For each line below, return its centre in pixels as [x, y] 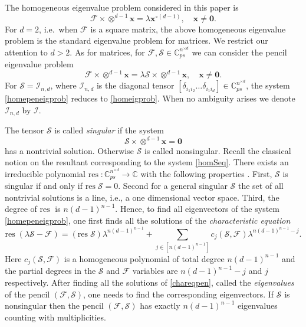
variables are [155, 271]
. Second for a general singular [173, 186]
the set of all [261, 186]
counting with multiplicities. [55, 317]
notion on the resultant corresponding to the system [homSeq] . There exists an [147, 162]
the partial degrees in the [50, 271]
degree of [21, 209]
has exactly [160, 305]
